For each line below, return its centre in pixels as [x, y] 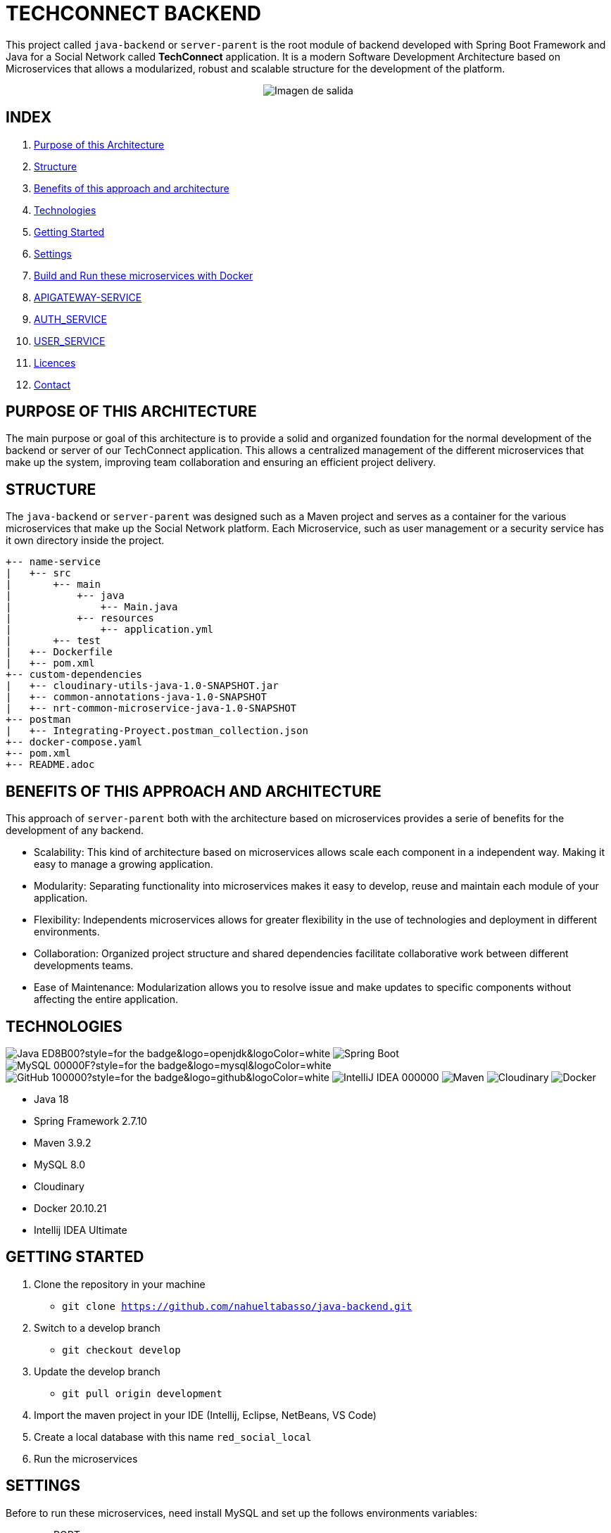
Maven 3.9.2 [63, 1142]
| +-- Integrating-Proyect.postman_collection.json [157, 731]
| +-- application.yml [110, 630]
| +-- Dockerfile [59, 652]
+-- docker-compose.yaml [74, 742]
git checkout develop [121, 1350]
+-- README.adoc [50, 765]
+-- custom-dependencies [74, 675]
